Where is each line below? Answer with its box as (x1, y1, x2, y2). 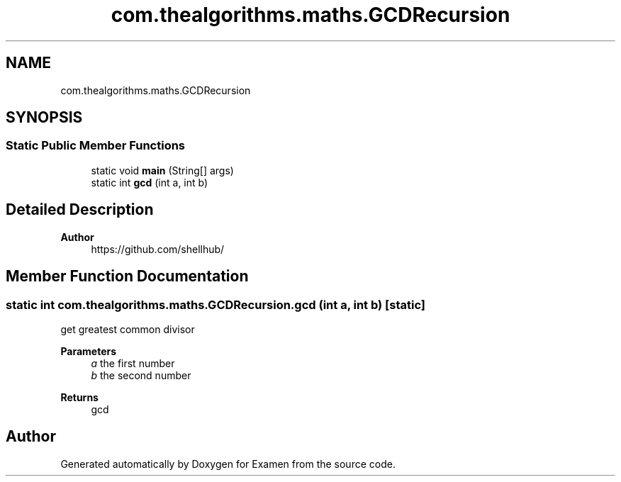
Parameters (60, 344, 117, 357)
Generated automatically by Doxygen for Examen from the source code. (60, 457, 396, 470)
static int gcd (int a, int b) (91, 176, 208, 189)
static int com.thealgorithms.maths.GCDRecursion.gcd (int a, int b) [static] (6, 297, 425, 312)
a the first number (91, 357, 175, 369)
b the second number (91, 369, 191, 381)
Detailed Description (6, 201, 154, 219)
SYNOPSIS (6, 108, 83, 127)
